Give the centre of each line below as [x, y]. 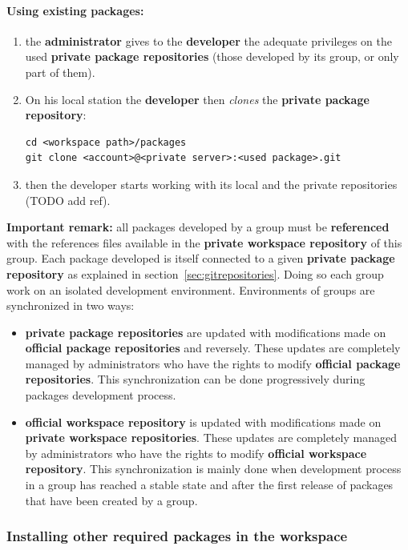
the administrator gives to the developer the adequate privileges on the [208, 40]
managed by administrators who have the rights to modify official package [213, 363]
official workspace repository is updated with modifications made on [203, 422]
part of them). [60, 72]
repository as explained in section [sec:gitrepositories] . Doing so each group [195, 273]
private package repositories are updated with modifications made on [206, 332]
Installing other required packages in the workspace [177, 536]
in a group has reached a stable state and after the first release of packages [209, 485]
